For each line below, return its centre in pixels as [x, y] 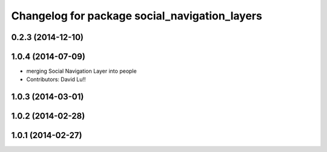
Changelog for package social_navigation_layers [137, 16]
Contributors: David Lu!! [56, 79]
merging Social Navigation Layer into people [81, 71]
